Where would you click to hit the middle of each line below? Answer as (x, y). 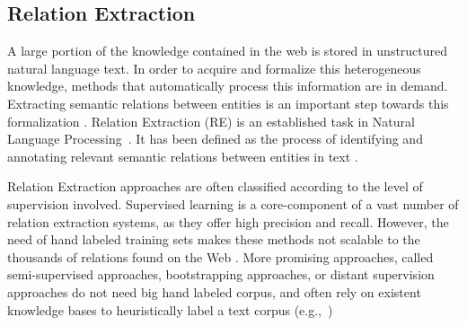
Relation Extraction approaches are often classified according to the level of (215, 186)
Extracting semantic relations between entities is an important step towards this (228, 103)
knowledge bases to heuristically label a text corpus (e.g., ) (170, 309)
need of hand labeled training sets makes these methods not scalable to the (214, 239)
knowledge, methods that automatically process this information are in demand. (228, 86)
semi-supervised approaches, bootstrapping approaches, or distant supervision (221, 274)
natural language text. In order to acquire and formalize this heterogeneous (214, 68)
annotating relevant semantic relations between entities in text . (183, 156)
